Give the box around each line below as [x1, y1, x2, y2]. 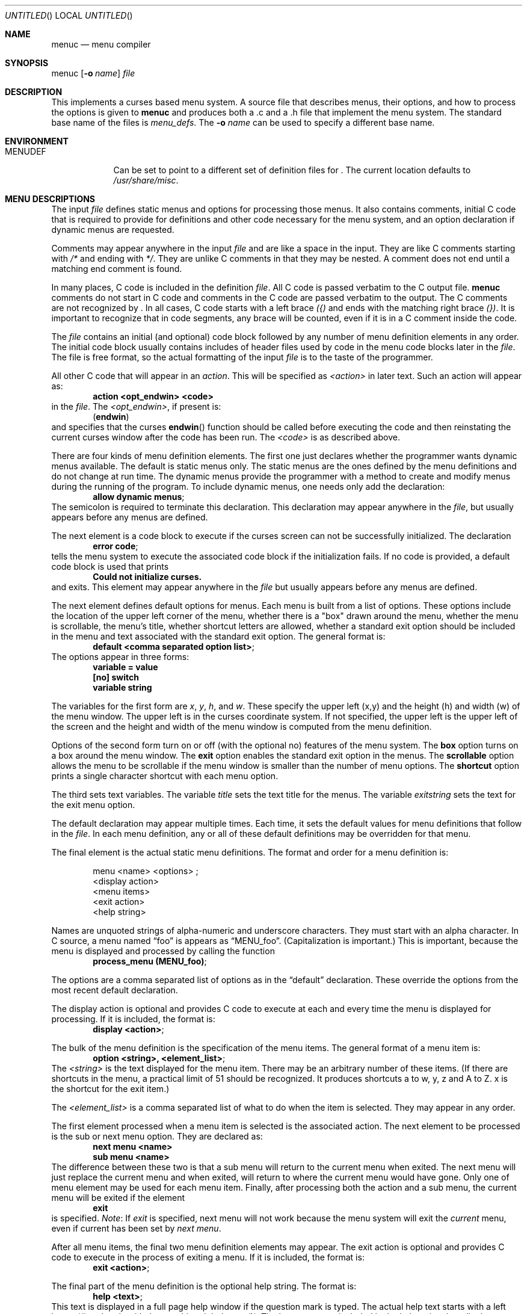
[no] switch [93, 672, 139, 682]
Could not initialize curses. [93, 572, 202, 582]
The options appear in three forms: [51, 652, 190, 662]
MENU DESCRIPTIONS [5, 194, 96, 204]
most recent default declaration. [51, 985, 178, 995]
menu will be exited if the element [51, 1192, 185, 1203]
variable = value [93, 662, 158, 672]
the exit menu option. [51, 800, 135, 810]
